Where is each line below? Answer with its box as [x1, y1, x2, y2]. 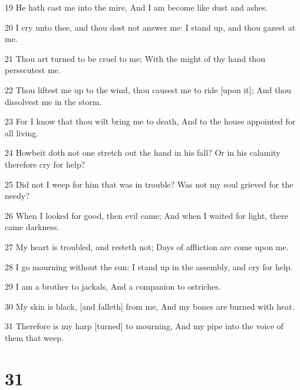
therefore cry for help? [5, 158, 85, 170]
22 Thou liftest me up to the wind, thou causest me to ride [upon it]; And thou [5, 83, 292, 96]
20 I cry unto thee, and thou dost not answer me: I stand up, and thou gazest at [5, 21, 296, 33]
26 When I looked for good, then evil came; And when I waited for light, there [5, 209, 288, 221]
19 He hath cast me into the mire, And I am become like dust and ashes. [5, 1, 268, 13]
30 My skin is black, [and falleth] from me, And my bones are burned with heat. [5, 300, 295, 312]
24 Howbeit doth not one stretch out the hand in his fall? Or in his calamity [5, 146, 281, 159]
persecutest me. [5, 64, 61, 76]
